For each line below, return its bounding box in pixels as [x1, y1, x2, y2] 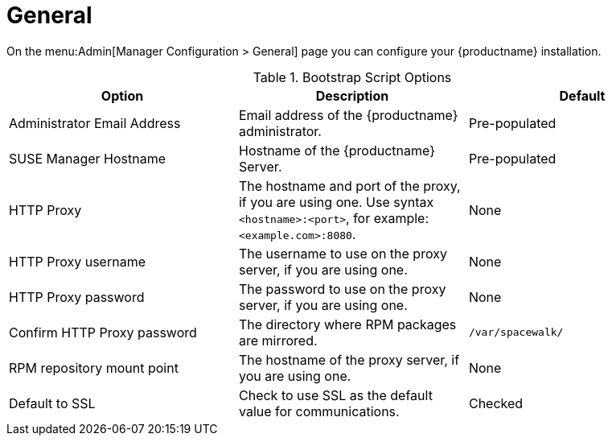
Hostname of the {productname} [238, 142, 435, 159]
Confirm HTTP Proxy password [9, 324, 197, 341]
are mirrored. [238, 332, 318, 349]
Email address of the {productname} [238, 106, 458, 123]
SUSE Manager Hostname [9, 150, 166, 167]
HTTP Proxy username [9, 253, 146, 270]
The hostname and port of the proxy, [238, 177, 461, 194]
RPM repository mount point [9, 359, 179, 376]
